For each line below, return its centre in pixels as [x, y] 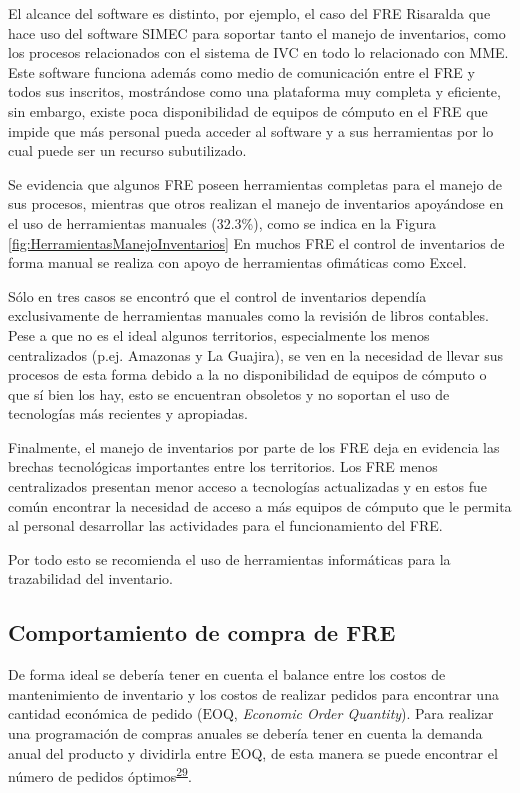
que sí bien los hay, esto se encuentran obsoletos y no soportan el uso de [229, 393]
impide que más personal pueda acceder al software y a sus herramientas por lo [251, 130]
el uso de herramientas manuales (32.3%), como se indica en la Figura [222, 222]
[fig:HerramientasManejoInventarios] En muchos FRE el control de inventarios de [256, 242]
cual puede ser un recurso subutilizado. [127, 150]
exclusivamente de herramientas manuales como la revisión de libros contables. [248, 315]
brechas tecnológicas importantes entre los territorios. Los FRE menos [223, 466]
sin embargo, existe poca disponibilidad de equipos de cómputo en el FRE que [248, 110]
